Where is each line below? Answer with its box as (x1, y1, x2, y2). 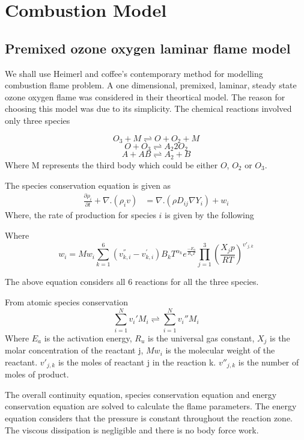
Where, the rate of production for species (5, 209, 156, 221)
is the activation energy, (44, 331, 132, 344)
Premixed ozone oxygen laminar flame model (5, 38, 291, 57)
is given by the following (165, 209, 254, 221)
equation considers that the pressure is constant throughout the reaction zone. (5, 412, 293, 424)
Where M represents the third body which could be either (5, 158, 218, 171)
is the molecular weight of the (165, 344, 275, 356)
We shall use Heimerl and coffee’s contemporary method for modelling (5, 67, 263, 79)
